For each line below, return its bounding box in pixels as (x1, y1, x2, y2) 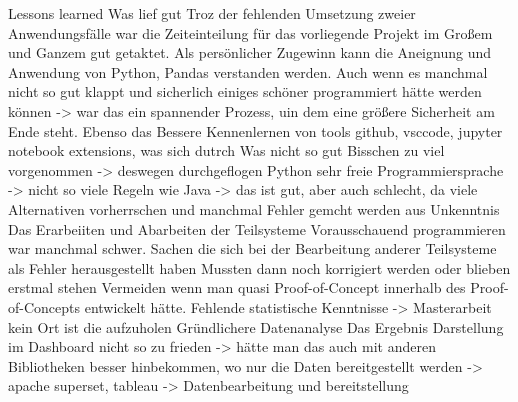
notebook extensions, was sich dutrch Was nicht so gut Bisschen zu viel (8, 140, 445, 161)
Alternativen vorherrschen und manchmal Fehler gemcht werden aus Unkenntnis (8, 198, 500, 219)
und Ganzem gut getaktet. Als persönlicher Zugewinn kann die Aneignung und (8, 42, 491, 63)
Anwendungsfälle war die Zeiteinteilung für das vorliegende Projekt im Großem (8, 22, 493, 43)
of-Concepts (8, 296, 81, 317)
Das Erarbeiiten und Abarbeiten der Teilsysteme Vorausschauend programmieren (8, 218, 506, 239)
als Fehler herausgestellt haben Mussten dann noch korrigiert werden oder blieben (8, 257, 511, 278)
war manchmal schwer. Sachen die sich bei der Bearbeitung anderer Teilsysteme (8, 238, 497, 259)
